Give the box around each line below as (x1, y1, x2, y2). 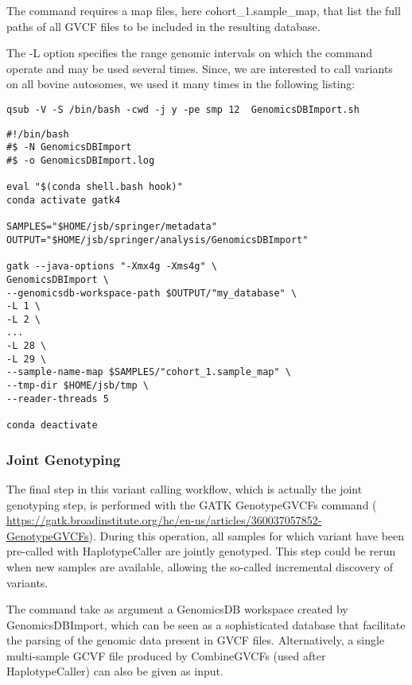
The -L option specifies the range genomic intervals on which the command (6, 45, 373, 61)
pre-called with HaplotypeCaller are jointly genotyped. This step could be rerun (6, 543, 396, 559)
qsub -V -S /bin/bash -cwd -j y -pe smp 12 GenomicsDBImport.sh (6, 103, 360, 115)
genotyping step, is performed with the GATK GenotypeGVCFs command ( (6, 496, 377, 513)
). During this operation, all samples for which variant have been (88, 527, 405, 544)
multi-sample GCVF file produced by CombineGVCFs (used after (6, 647, 326, 664)
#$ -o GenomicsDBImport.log (6, 154, 155, 166)
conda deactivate (6, 420, 98, 432)
